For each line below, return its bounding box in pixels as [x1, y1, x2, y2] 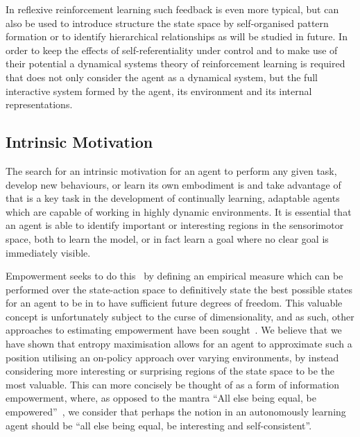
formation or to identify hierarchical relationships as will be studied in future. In [6, 29, 348, 44]
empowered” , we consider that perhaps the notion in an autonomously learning [6, 404, 346, 419]
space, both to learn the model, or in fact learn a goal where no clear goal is [6, 231, 329, 246]
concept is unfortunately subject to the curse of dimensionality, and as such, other [6, 309, 354, 323]
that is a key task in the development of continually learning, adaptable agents [6, 191, 340, 205]
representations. [6, 97, 73, 112]
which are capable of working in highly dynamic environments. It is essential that [6, 204, 352, 218]
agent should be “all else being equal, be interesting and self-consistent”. [6, 418, 312, 432]
